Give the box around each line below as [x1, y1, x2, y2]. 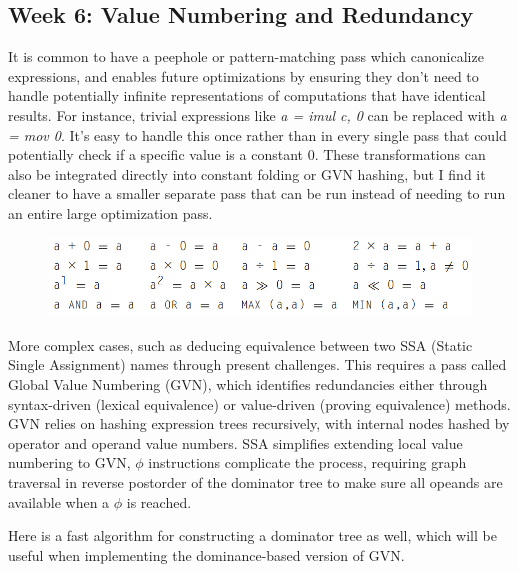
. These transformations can [314, 144, 486, 165]
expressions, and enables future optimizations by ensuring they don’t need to [8, 65, 479, 86]
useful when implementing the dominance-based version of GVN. [8, 544, 405, 565]
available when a [8, 491, 110, 512]
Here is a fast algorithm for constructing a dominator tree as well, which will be [8, 525, 497, 546]
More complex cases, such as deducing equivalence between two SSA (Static [8, 334, 473, 355]
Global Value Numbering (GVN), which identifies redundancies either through [8, 373, 488, 394]
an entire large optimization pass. [8, 202, 213, 223]
